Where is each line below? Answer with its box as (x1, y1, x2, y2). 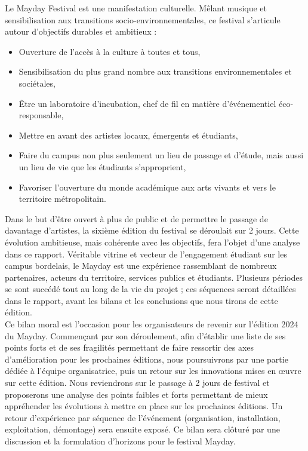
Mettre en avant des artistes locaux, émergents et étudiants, (19, 128, 238, 141)
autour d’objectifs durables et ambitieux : (5, 25, 157, 38)
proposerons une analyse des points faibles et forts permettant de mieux (5, 388, 268, 400)
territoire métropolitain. (19, 192, 106, 205)
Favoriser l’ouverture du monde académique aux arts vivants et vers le (19, 180, 276, 193)
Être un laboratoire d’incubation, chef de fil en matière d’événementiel (19, 97, 276, 109)
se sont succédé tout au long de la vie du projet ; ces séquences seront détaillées (5, 283, 296, 295)
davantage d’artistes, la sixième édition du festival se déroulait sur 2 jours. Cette (5, 224, 299, 237)
